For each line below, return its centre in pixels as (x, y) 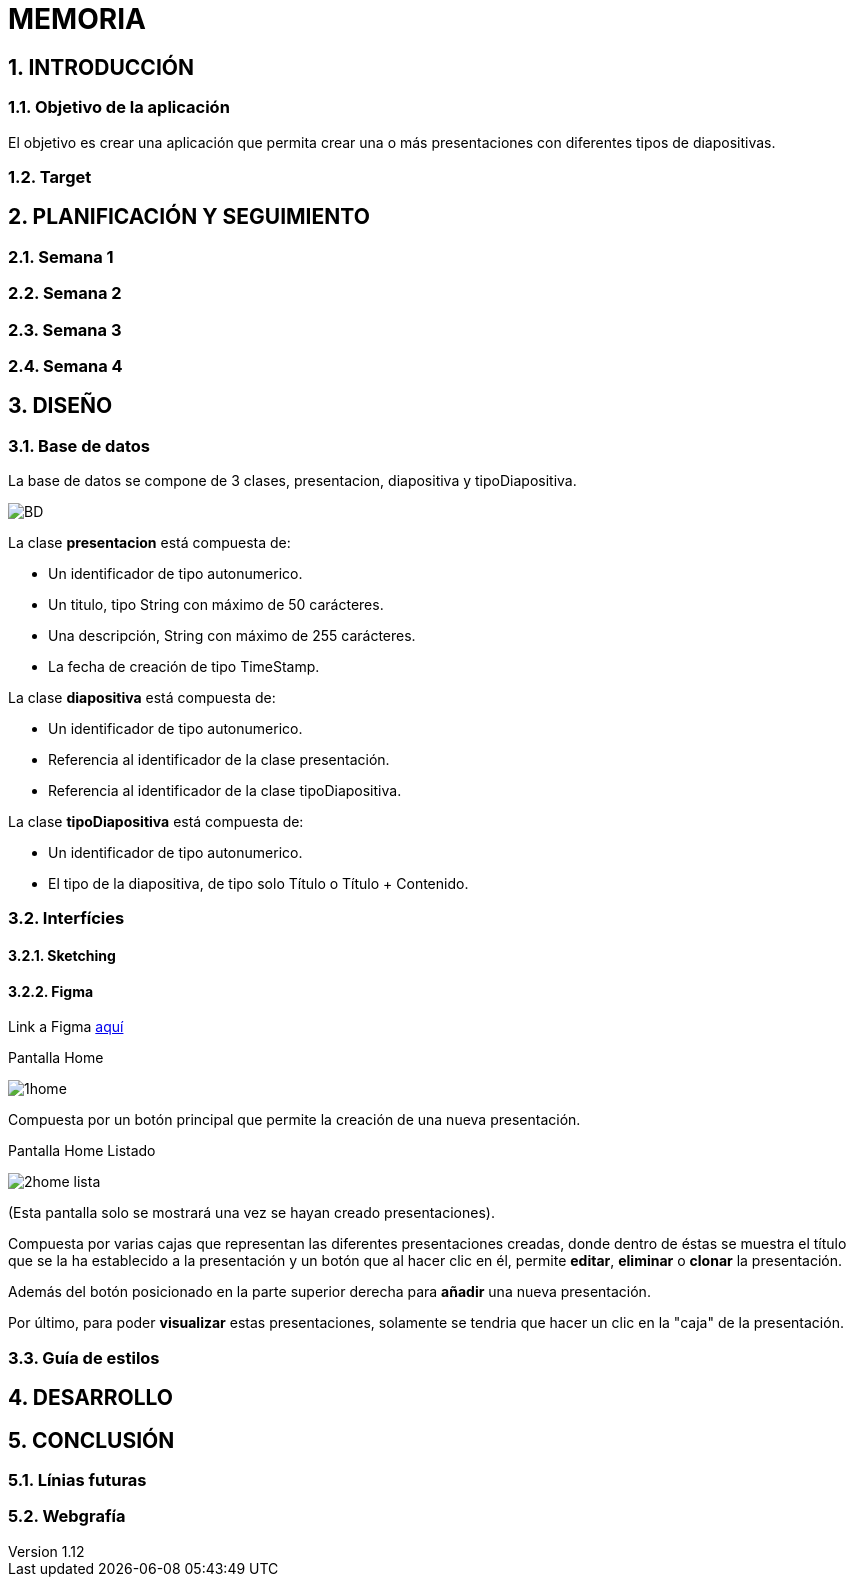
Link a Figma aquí (66, 1027)
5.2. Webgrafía (67, 1516)
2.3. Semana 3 (65, 329)
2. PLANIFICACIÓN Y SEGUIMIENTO (189, 217)
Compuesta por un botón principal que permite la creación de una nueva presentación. (294, 1120)
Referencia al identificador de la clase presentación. (219, 760)
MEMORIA (77, 19)
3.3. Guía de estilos (84, 1357)
